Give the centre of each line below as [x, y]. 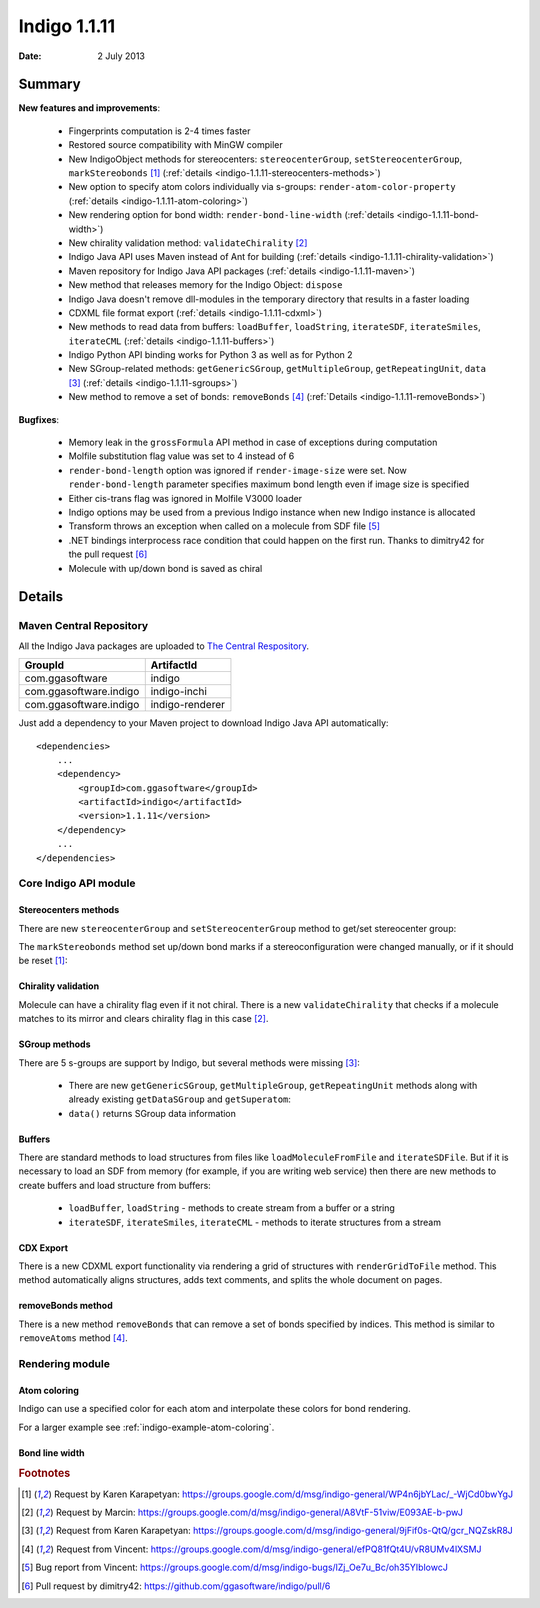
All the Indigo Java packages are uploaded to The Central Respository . [164, 646]
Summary [49, 84]
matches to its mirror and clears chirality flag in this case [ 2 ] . [143, 1019]
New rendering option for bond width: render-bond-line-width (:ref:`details [231, 215]
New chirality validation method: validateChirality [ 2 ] [188, 242]
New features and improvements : [89, 108]
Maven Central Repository [83, 626]
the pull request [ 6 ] [108, 554]
